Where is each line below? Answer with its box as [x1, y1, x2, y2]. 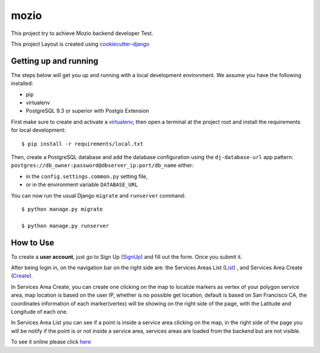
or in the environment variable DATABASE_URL [25, 181, 139, 188]
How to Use [11, 237, 55, 247]
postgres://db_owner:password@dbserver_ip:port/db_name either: [11, 162, 194, 169]
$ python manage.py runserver [21, 222, 110, 229]
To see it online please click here [11, 338, 91, 345]
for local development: [11, 126, 66, 133]
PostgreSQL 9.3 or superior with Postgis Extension [25, 107, 149, 115]
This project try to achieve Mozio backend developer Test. [11, 30, 153, 37]
